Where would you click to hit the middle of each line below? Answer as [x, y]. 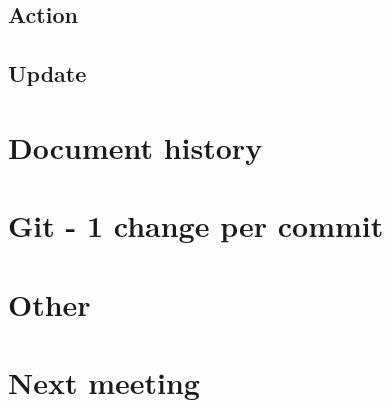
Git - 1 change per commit [196, 225]
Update [47, 73]
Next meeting [104, 381]
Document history [135, 146]
